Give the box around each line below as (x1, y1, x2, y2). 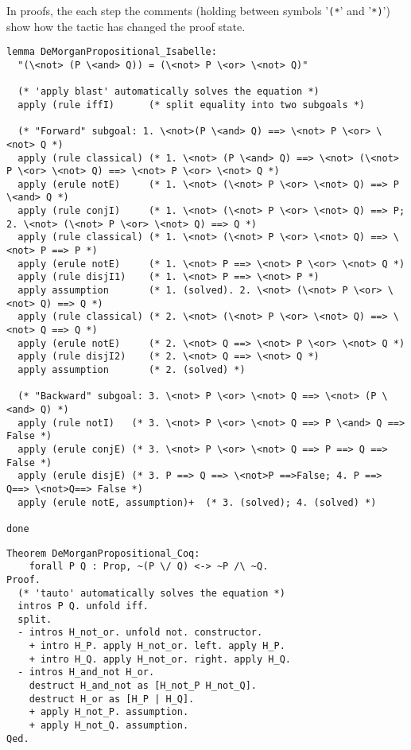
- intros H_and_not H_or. (17, 666, 155, 678)
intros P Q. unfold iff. (17, 600, 149, 612)
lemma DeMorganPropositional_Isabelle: (6, 46, 217, 58)
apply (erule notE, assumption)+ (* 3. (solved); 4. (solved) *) (17, 496, 377, 508)
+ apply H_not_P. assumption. (29, 706, 189, 718)
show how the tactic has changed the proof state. (6, 17, 246, 34)
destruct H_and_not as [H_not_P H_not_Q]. (29, 680, 257, 692)
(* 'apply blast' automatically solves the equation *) (17, 86, 320, 98)
